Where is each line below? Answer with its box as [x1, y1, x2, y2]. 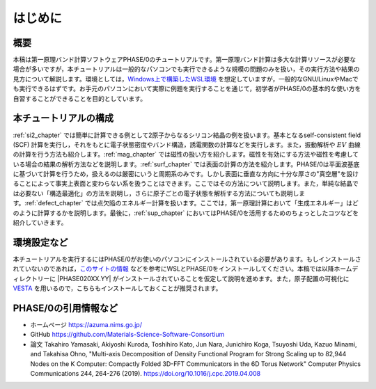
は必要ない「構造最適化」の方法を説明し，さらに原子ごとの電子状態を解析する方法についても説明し [13, 189, 299, 198]
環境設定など [13, 237, 68, 248]
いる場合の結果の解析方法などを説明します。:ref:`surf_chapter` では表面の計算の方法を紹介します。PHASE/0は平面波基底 [13, 160, 360, 168]
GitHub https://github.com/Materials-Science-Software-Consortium [30, 331, 225, 339]
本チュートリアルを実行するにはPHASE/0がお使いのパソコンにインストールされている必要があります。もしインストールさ [13, 255, 361, 263]
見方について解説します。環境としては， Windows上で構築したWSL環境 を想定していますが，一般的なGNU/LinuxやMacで [13, 74, 359, 83]
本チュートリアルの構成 [13, 112, 114, 125]
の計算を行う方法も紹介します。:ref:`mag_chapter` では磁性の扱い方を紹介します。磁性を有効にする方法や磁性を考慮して [13, 150, 359, 159]
